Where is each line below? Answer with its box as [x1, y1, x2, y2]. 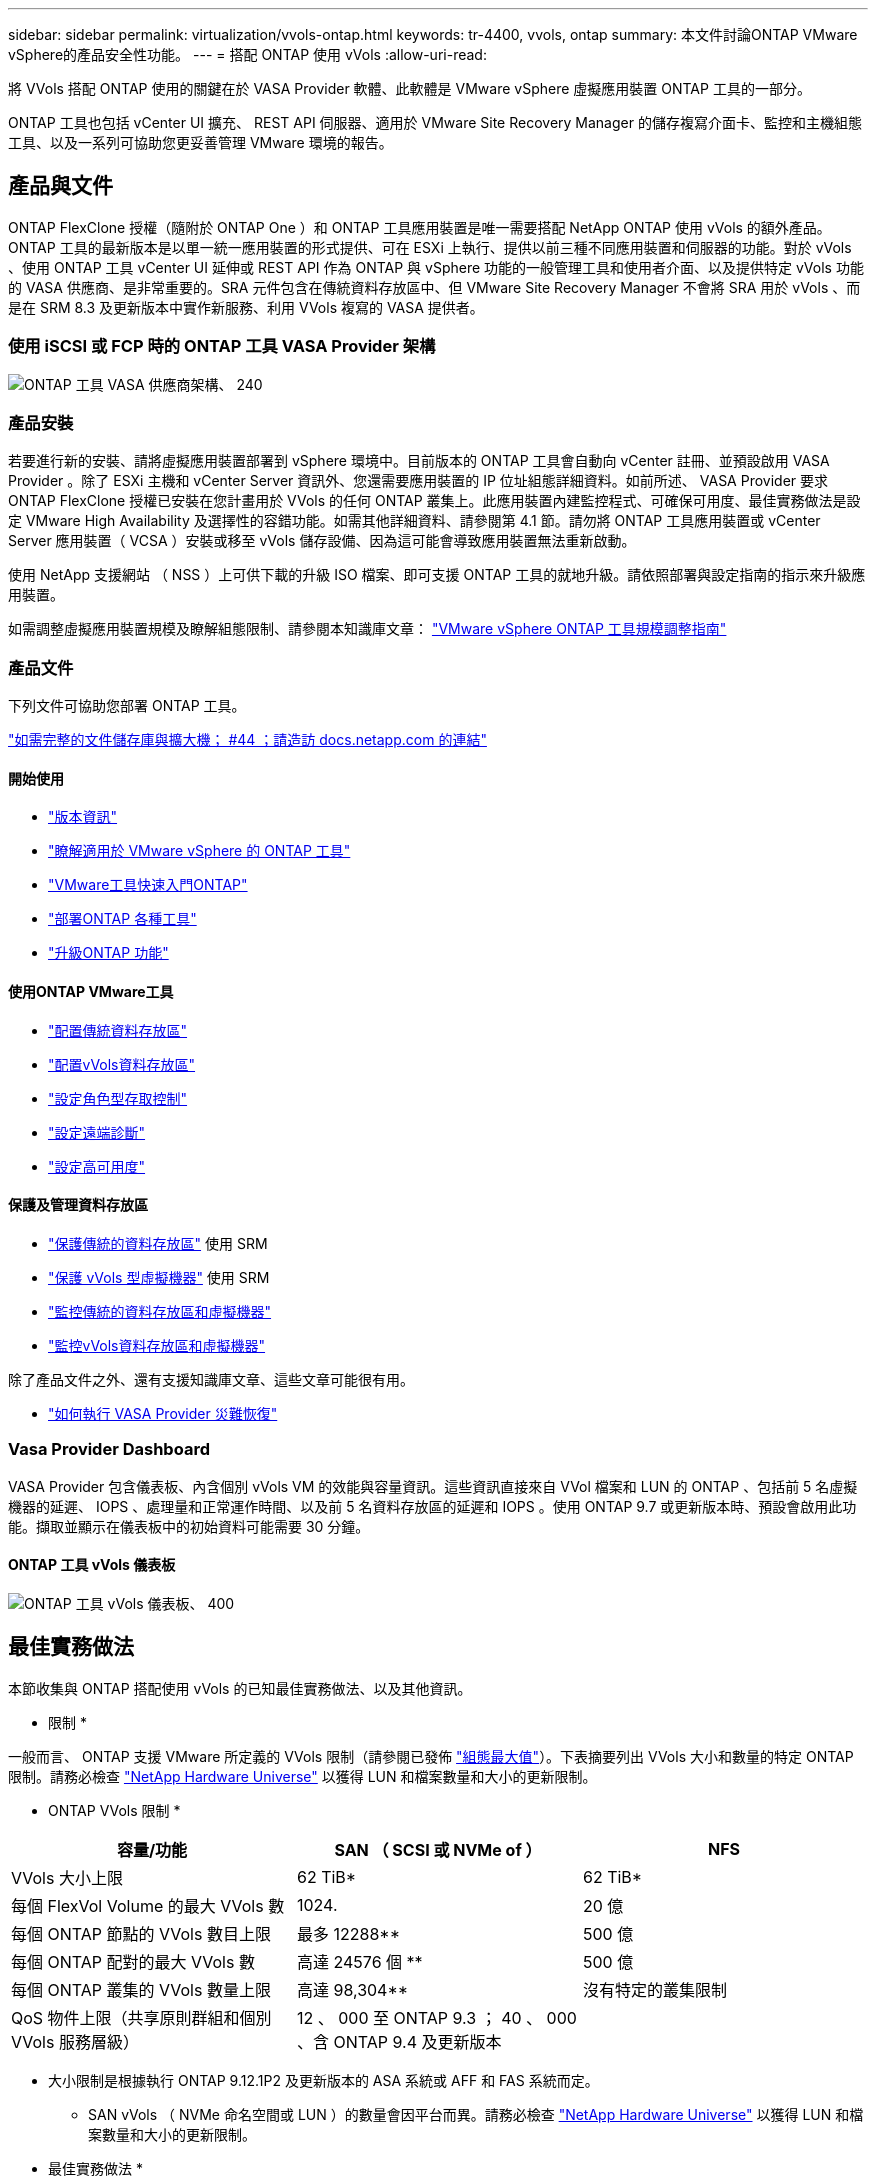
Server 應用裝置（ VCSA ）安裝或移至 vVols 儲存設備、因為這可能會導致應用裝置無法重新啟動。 [8, 532, 636, 550]
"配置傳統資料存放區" [48, 1021, 188, 1039]
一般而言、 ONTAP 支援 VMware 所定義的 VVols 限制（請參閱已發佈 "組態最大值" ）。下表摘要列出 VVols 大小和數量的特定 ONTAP [8, 1747, 854, 1765]
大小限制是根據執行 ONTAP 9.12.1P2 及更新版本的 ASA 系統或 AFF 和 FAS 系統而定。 [48, 2071, 599, 2089]
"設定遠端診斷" [48, 1123, 146, 1141]
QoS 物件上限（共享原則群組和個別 [11, 2007, 272, 2028]
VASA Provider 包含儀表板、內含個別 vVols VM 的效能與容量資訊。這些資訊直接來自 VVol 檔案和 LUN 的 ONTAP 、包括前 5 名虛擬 [8, 1477, 858, 1495]
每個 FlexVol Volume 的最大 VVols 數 [11, 1895, 285, 1916]
